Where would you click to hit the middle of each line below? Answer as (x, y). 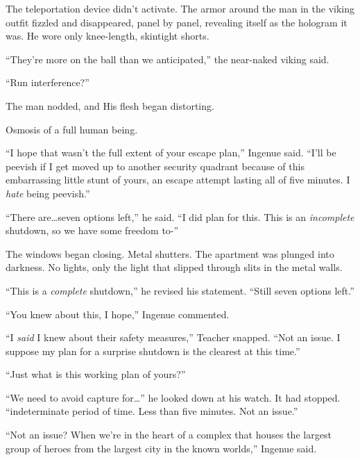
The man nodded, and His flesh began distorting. (110, 105)
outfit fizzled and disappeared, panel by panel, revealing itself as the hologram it (177, 22)
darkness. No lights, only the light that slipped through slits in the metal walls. (174, 267)
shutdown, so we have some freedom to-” (92, 230)
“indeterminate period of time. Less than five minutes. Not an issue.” (152, 411)
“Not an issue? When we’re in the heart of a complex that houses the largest (169, 435)
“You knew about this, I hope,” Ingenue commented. (118, 314)
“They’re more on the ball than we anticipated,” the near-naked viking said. (168, 59)
